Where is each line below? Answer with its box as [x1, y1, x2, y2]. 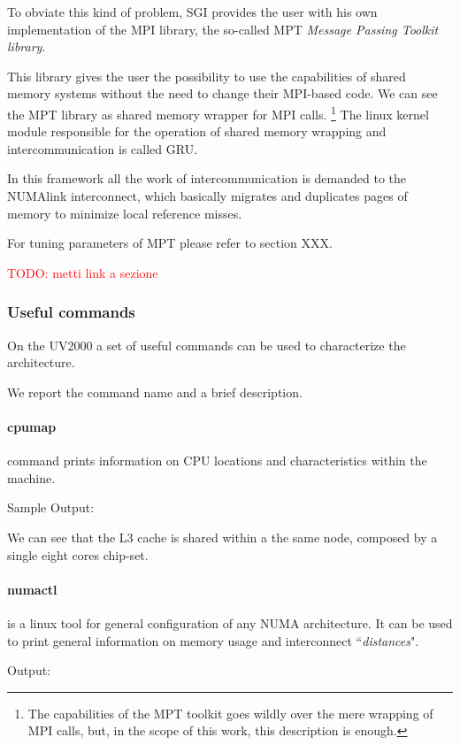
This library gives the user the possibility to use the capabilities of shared [7, 66, 406, 85]
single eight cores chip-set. [7, 545, 149, 564]
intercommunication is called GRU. [7, 139, 198, 157]
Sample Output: [7, 498, 95, 517]
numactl [7, 580, 57, 598]
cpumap [7, 417, 57, 435]
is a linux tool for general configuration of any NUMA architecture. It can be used [7, 613, 453, 632]
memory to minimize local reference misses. [7, 204, 242, 222]
